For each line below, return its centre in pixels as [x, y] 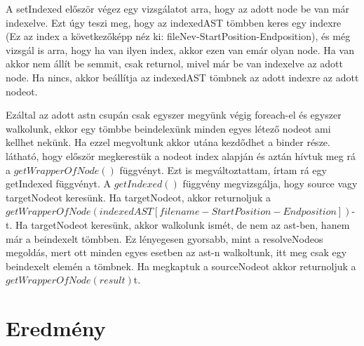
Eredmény [56, 328]
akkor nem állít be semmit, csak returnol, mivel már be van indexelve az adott [174, 64]
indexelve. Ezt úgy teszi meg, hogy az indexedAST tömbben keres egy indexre [174, 22]
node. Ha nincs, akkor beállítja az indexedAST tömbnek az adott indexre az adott [182, 77]
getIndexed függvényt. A [59, 184]
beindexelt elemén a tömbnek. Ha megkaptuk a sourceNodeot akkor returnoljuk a [181, 266]
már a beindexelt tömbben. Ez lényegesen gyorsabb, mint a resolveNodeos [164, 238]
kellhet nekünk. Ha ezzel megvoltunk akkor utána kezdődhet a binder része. [168, 142]
